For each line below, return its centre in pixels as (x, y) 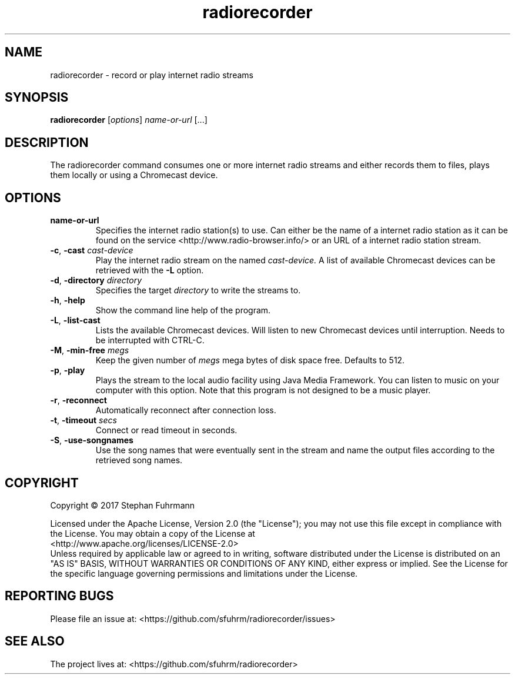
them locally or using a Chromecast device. (134, 175)
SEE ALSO (35, 641)
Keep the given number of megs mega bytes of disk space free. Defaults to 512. (250, 360)
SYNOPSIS (37, 98)
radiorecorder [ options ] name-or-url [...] (129, 120)
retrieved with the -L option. (150, 270)
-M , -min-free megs (90, 350)
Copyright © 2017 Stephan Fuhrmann (123, 505)
